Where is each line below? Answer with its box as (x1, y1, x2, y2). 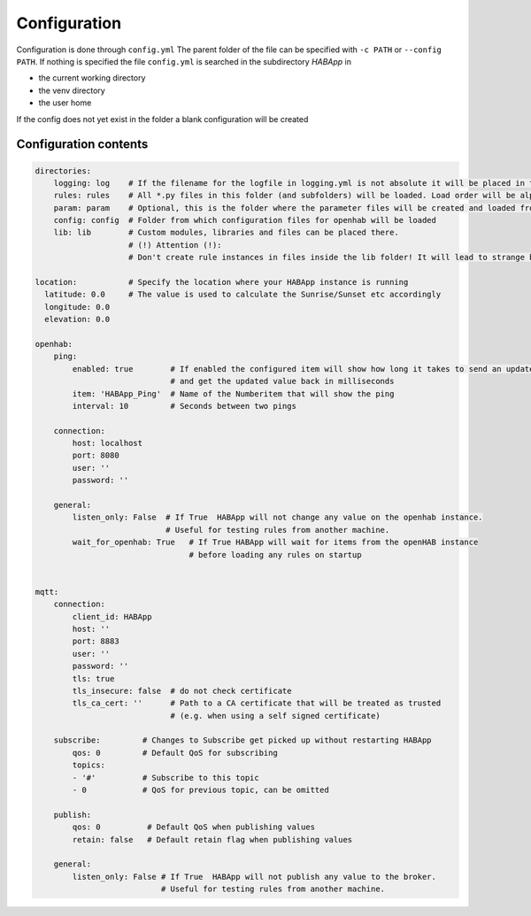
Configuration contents (16, 137, 149, 152)
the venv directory (38, 85, 105, 96)
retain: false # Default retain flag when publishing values (72, 835, 353, 844)
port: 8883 (72, 636, 119, 646)
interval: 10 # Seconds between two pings (72, 401, 296, 411)
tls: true (72, 674, 115, 683)
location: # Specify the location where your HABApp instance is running (35, 277, 409, 288)
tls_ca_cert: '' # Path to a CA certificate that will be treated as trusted (72, 698, 442, 708)
